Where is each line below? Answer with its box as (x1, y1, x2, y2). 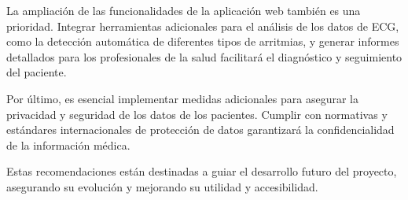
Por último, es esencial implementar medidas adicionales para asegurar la (6, 90, 358, 106)
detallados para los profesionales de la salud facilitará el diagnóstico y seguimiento (6, 48, 402, 65)
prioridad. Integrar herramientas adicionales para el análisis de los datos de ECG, (6, 17, 399, 34)
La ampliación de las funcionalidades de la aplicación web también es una (6, 2, 361, 18)
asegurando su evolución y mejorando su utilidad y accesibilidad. (6, 178, 318, 194)
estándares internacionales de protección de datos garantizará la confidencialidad (6, 121, 395, 138)
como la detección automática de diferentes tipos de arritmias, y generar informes (6, 33, 399, 50)
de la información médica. (6, 136, 130, 153)
